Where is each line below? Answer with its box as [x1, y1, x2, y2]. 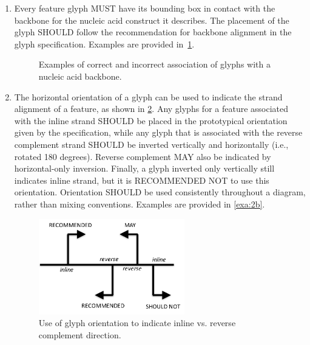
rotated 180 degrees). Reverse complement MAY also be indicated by [14, 150, 271, 162]
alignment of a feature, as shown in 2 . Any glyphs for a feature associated [14, 102, 289, 115]
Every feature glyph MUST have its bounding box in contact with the [14, 2, 275, 14]
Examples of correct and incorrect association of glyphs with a [38, 58, 271, 71]
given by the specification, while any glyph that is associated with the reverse [14, 126, 303, 139]
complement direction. [38, 328, 121, 341]
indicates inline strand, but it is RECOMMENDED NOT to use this [14, 173, 269, 186]
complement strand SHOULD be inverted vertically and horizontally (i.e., [14, 138, 289, 150]
